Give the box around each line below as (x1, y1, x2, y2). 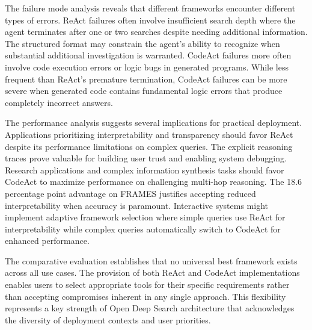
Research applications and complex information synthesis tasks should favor (5, 163, 284, 176)
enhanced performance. (5, 234, 90, 247)
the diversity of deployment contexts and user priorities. (5, 313, 211, 326)
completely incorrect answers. (5, 96, 113, 108)
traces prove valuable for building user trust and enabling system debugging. (5, 152, 287, 164)
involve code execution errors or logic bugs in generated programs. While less (5, 60, 289, 73)
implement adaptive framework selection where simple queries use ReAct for (5, 211, 286, 223)
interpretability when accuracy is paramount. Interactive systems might (5, 199, 268, 211)
